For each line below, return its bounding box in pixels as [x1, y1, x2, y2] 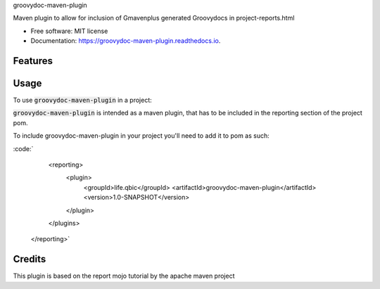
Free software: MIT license [30, 27, 108, 35]
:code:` [13, 144, 34, 153]
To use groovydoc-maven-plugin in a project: [13, 96, 152, 105]
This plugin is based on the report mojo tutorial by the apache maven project [13, 271, 235, 281]
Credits [13, 253, 46, 265]
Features [13, 55, 53, 67]
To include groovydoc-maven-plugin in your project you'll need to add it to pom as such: [13, 131, 270, 140]
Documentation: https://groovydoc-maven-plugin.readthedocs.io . [30, 37, 221, 45]
